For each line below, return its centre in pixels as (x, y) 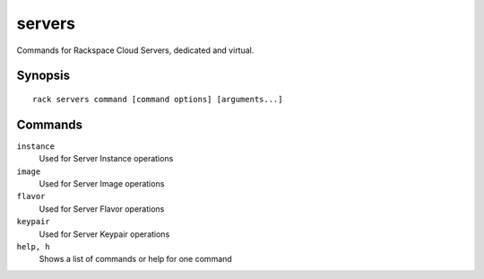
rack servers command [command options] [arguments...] (158, 99)
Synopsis (43, 76)
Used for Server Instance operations (106, 159)
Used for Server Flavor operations (102, 209)
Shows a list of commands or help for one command (135, 259)
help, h (34, 246)
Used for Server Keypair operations (104, 234)
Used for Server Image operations (102, 184)
